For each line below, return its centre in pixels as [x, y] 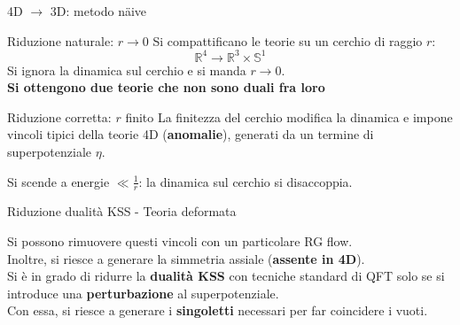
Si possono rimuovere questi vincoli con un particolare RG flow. [180, 241]
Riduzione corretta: [59, 116]
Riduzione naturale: [61, 40]
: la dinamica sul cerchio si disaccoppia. [246, 181]
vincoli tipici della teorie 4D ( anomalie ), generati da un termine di [191, 134]
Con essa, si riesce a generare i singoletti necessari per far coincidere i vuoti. [218, 310]
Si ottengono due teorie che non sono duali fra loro [166, 87]
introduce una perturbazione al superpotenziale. [143, 293]
